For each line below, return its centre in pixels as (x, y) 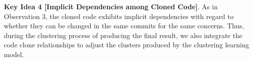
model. (14, 54)
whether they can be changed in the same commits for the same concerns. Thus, (124, 26)
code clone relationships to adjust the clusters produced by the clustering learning (126, 45)
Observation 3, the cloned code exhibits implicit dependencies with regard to (119, 16)
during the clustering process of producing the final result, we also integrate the (123, 35)
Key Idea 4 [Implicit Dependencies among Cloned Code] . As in (111, 6)
